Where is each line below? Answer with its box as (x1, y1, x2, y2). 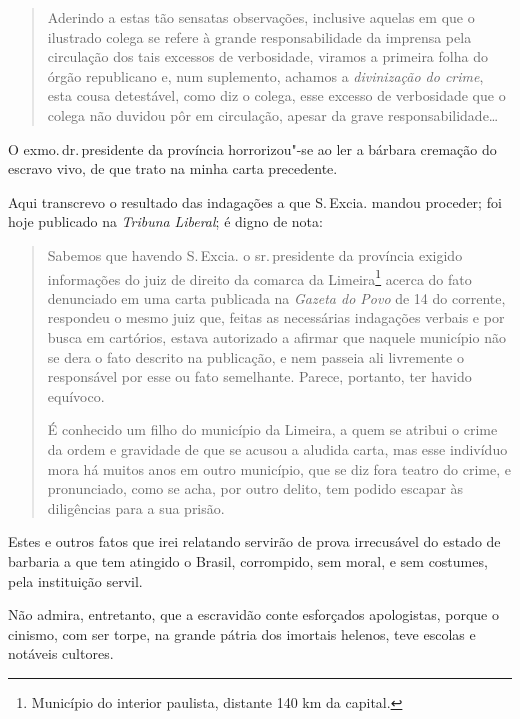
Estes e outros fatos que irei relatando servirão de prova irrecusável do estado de (8, 531, 501, 552)
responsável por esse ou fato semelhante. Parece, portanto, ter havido (47, 366, 472, 387)
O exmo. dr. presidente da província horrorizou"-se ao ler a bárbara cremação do (8, 138, 497, 159)
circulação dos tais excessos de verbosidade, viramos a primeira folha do (47, 46, 488, 67)
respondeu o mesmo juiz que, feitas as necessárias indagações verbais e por (47, 307, 505, 328)
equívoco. (47, 385, 105, 406)
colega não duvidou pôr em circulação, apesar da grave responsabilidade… (47, 104, 499, 125)
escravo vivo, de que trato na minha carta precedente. (8, 158, 338, 179)
